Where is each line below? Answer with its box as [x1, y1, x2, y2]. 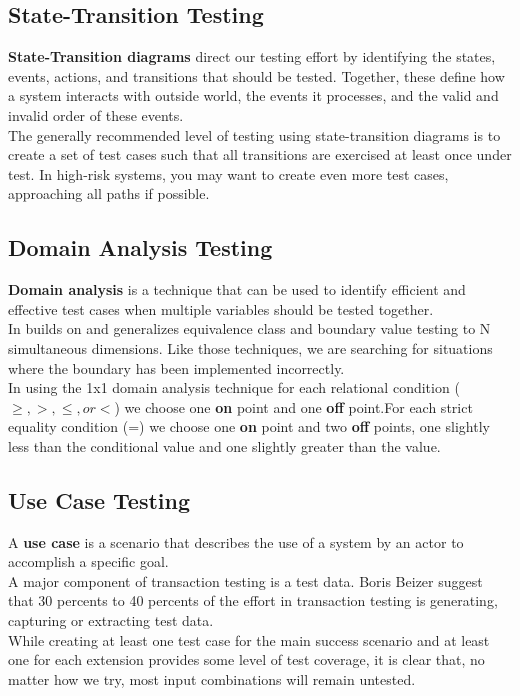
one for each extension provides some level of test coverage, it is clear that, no [8, 649, 485, 670]
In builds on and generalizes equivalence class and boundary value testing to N [8, 318, 491, 339]
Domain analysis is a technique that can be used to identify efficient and [8, 279, 466, 300]
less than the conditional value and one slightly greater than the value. [8, 435, 441, 456]
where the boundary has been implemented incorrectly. [8, 357, 345, 378]
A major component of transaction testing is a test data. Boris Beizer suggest [8, 570, 483, 591]
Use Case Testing [8, 484, 191, 515]
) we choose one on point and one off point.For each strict [114, 396, 473, 417]
